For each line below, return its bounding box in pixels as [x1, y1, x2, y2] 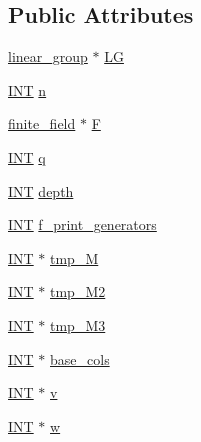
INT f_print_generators [8, 214, 157, 235]
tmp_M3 [50, 314, 106, 335]
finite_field [8, 113, 76, 134]
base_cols [50, 348, 110, 369]
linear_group [8, 46, 88, 67]
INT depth [8, 180, 74, 201]
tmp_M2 [50, 281, 106, 302]
